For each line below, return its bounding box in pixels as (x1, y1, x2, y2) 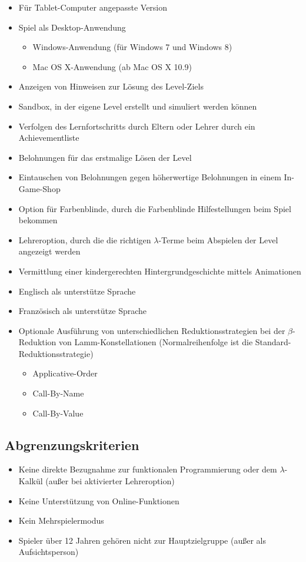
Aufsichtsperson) (18, 546, 79, 558)
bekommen (18, 214, 58, 226)
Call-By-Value (32, 406, 84, 419)
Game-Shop (18, 182, 61, 194)
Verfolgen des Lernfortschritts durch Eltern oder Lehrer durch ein (18, 120, 255, 132)
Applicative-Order (32, 367, 98, 379)
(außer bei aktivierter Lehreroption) (45, 475, 175, 487)
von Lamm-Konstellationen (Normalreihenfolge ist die (59, 336, 253, 348)
